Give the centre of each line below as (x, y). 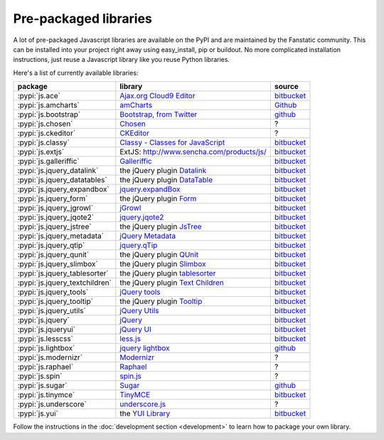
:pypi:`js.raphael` (46, 367)
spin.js (130, 376)
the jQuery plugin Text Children (172, 283)
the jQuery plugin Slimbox (163, 264)
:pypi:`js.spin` (40, 376)
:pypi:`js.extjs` (41, 152)
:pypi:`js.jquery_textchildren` (64, 283)
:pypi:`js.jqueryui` (47, 330)
